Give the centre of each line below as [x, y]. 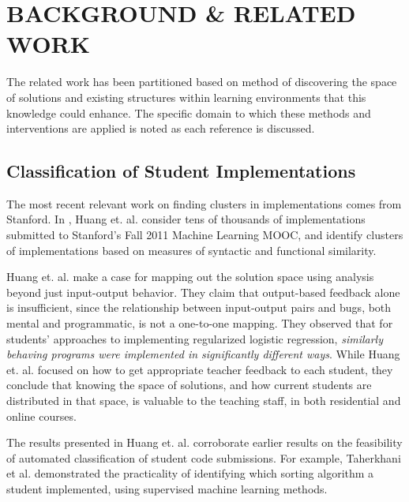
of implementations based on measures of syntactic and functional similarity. [191, 250]
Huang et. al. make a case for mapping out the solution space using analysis [190, 277]
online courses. [41, 416]
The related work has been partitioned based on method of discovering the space [202, 82]
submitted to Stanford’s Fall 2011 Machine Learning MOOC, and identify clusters [205, 235]
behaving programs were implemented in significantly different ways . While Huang [203, 354]
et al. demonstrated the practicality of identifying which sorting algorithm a [190, 473]
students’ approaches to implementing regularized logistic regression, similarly [195, 338]
